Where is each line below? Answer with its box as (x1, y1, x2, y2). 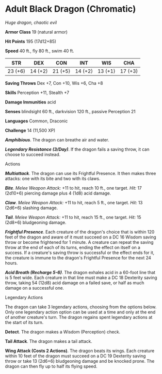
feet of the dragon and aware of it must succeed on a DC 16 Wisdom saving (5, 234, 157, 240)
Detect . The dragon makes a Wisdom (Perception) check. (5, 329, 120, 335)
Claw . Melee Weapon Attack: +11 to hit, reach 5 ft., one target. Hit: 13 (5, 199, 143, 205)
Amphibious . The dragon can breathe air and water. (5, 137, 110, 142)
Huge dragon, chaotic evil (5, 20, 57, 25)
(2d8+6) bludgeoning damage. (5, 219, 66, 225)
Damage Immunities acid (5, 99, 56, 105)
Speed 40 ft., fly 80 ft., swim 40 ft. (5, 48, 74, 54)
